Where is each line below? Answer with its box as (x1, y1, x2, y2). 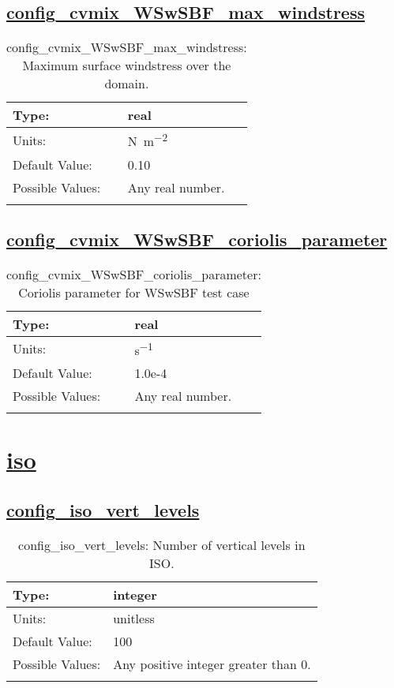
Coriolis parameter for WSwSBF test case (18, 282, 250, 301)
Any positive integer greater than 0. (113, 654, 311, 673)
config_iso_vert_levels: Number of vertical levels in (18, 535, 306, 554)
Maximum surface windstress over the (22, 56, 231, 75)
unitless (113, 608, 155, 627)
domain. (104, 74, 149, 93)
